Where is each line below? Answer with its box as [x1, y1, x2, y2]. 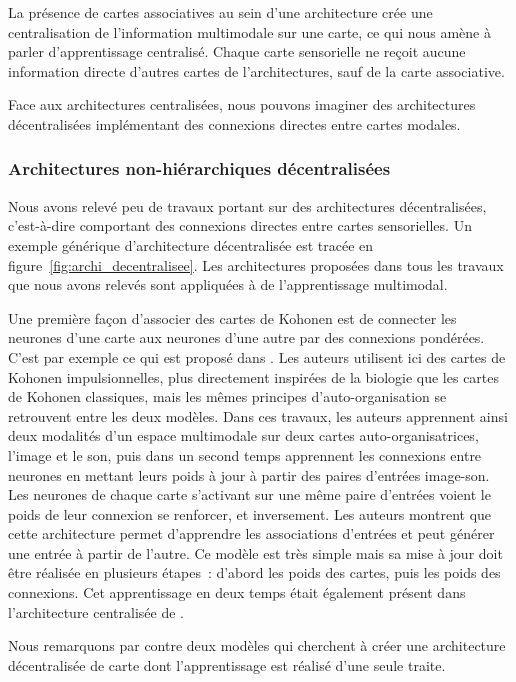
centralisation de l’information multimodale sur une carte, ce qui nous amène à [8, 21, 491, 42]
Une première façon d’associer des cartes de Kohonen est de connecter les [8, 307, 457, 328]
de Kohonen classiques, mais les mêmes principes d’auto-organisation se [8, 386, 447, 407]
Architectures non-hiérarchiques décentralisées [8, 156, 391, 181]
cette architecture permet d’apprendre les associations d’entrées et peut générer [8, 523, 495, 544]
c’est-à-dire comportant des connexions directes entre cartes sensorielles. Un [8, 215, 472, 236]
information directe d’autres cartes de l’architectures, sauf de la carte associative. [8, 60, 505, 81]
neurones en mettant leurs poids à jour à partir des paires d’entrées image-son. [8, 464, 490, 485]
